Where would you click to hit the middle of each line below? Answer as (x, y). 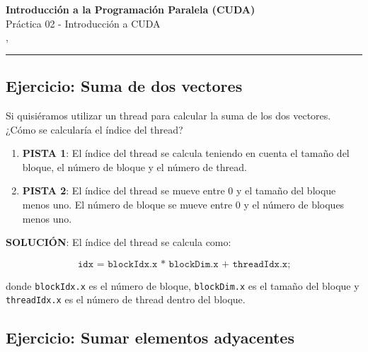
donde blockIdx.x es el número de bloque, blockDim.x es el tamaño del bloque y (183, 285)
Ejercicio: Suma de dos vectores (124, 86)
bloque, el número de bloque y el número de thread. (134, 166)
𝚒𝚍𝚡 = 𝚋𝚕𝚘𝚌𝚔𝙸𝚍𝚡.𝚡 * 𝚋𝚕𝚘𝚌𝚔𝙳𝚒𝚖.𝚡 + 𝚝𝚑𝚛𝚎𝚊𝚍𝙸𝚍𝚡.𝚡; (184, 264)
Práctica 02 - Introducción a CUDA (83, 23)
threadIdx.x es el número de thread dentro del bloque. (126, 299)
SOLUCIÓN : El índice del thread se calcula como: (119, 242)
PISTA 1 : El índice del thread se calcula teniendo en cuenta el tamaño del (186, 153)
